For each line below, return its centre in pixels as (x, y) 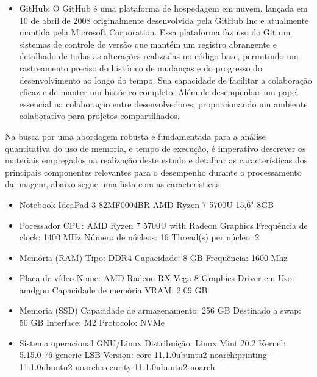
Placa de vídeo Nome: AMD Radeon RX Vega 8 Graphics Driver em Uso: (157, 278)
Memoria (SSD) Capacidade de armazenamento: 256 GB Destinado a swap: (160, 310)
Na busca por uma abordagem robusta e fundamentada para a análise (135, 136)
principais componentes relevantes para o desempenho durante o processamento (153, 172)
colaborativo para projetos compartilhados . (99, 116)
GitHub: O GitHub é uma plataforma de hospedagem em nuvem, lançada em (163, 8)
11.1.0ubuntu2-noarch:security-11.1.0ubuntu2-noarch (117, 366)
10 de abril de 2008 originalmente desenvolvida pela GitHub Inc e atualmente (164, 20)
